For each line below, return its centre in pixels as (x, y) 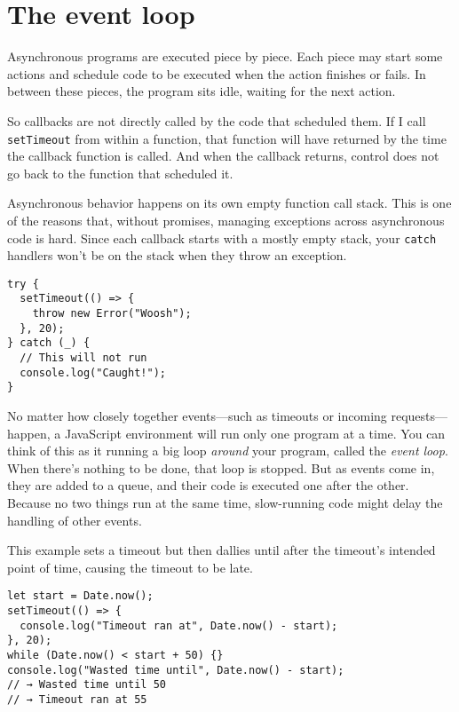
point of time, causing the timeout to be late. (130, 567)
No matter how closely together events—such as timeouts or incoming (197, 416)
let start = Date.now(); (80, 596)
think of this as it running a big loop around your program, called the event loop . (228, 451)
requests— (419, 416)
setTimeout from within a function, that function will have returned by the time (227, 138)
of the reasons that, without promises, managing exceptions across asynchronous (226, 220)
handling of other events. (75, 520)
